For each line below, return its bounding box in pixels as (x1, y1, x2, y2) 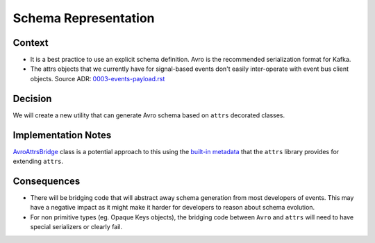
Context (12, 37, 49, 49)
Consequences (12, 175, 81, 187)
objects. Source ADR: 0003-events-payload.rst (30, 74, 165, 83)
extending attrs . (12, 157, 64, 166)
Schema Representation (12, 10, 156, 26)
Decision (12, 92, 52, 104)
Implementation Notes (12, 129, 112, 141)
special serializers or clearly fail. (30, 223, 123, 231)
